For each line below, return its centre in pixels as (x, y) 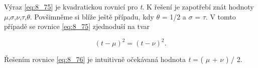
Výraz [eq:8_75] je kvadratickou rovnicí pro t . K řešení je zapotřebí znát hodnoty (129, 6)
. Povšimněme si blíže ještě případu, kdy (92, 16)
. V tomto (221, 16)
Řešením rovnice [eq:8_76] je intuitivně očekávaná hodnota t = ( (104, 59)
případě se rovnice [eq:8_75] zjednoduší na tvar (77, 26)
